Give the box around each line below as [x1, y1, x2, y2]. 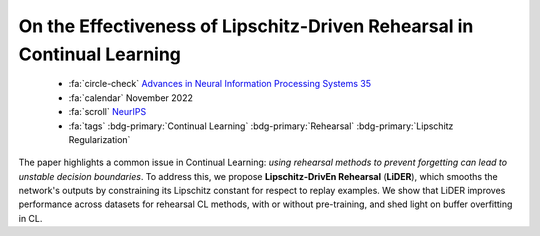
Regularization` [68, 133, 131, 145]
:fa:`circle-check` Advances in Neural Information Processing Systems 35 [68, 78, 372, 90]
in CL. [18, 212, 43, 224]
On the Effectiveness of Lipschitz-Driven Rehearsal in [18, 15, 474, 37]
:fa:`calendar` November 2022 [68, 91, 194, 104]
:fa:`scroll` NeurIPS [68, 106, 147, 118]
